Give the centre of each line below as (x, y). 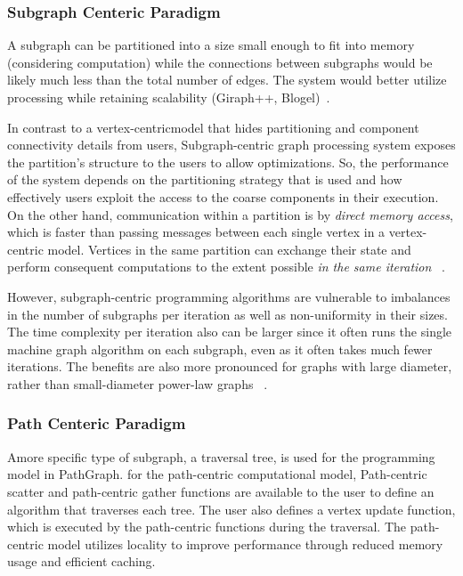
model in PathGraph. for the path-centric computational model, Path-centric (217, 474)
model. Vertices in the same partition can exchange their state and (229, 249)
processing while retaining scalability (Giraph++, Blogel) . (169, 97)
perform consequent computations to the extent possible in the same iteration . (226, 267)
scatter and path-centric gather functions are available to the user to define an (221, 491)
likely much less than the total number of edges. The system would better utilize (227, 80)
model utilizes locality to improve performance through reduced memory (245, 544)
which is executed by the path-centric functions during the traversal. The (207, 527)
